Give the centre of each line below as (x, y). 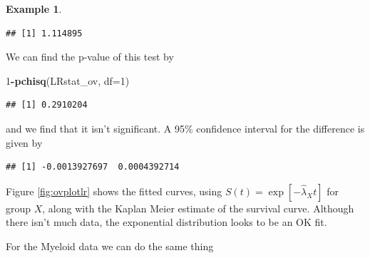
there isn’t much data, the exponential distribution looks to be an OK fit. (166, 222)
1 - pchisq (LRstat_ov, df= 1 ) (68, 80)
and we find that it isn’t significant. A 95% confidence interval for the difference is (185, 128)
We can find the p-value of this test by (90, 57)
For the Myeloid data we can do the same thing (110, 246)
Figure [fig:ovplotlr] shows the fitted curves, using (114, 191)
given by (24, 142)
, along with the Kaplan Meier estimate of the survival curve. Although (198, 208)
